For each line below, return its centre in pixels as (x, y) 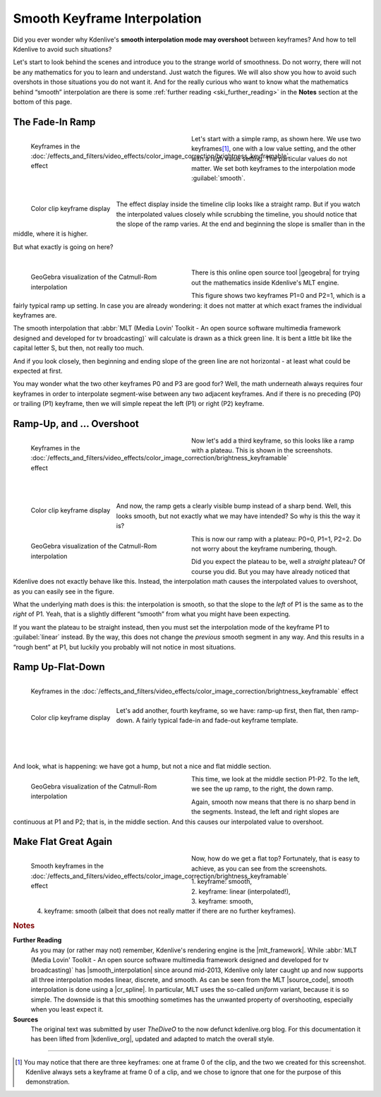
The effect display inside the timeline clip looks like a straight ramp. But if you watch (238, 204)
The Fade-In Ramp (54, 122)
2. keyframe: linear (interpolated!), (241, 891)
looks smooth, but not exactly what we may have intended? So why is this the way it (238, 516)
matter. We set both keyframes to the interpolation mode (273, 168)
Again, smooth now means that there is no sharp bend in (274, 802)
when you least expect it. (67, 1009)
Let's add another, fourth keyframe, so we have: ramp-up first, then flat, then (228, 710)
